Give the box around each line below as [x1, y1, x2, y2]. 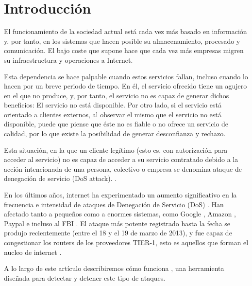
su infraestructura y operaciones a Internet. [4, 54, 133, 65]
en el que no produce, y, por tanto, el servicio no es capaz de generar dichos [4, 90, 229, 100]
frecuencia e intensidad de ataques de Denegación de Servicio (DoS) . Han [4, 199, 224, 209]
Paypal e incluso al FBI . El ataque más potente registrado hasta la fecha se [4, 218, 230, 228]
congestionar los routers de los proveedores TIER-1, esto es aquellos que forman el [4, 237, 249, 247]
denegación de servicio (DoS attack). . [4, 173, 117, 183]
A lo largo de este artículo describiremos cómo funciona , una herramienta [4, 263, 224, 273]
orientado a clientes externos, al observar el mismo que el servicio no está [4, 109, 221, 119]
